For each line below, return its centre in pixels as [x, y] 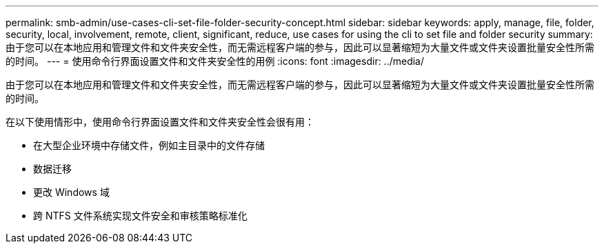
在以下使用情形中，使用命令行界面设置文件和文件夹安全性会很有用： [160, 122]
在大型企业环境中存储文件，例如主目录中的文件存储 [149, 145]
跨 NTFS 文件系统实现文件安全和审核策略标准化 [140, 216]
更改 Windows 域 [71, 192]
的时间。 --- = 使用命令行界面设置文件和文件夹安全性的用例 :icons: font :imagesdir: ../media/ [215, 61]
